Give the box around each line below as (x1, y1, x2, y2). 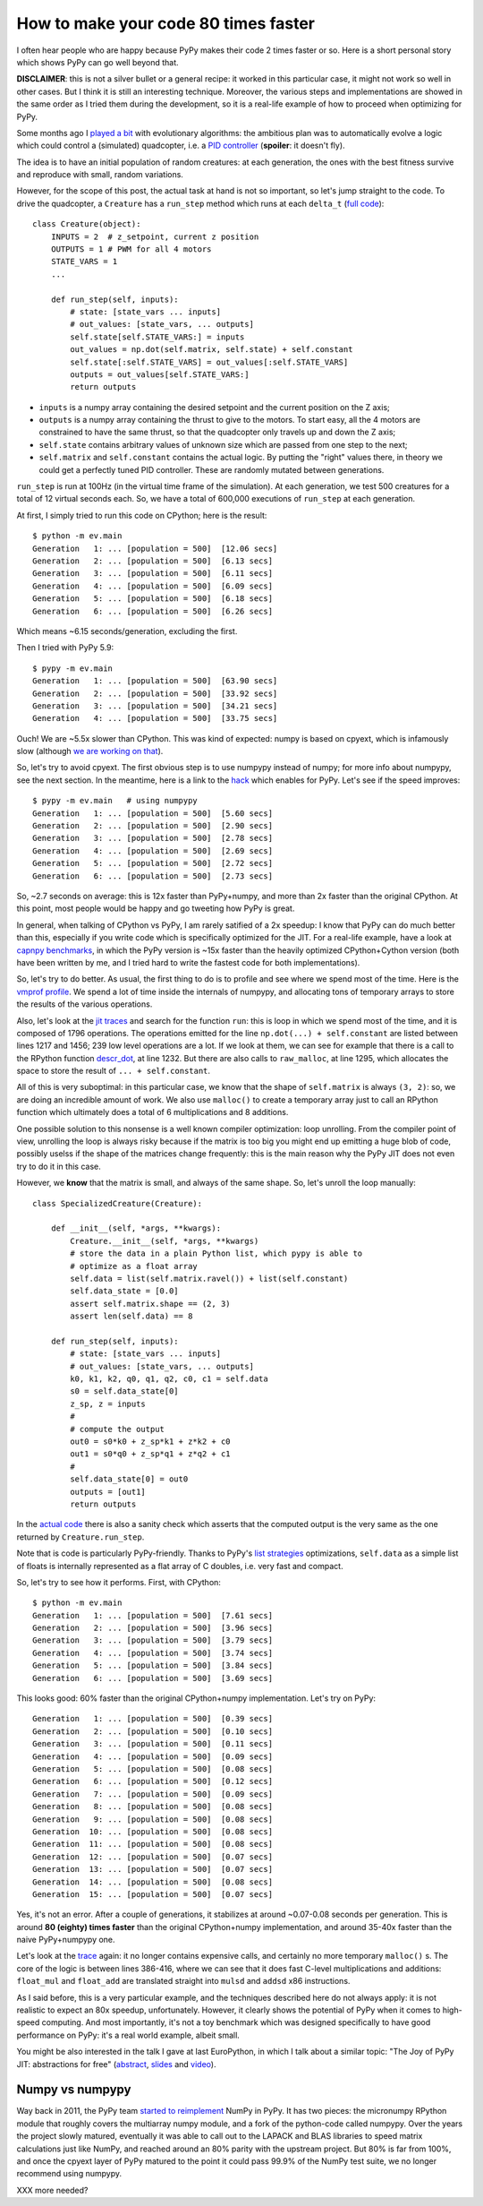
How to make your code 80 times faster (16, 13, 315, 33)
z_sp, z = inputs (70, 1398, 147, 1409)
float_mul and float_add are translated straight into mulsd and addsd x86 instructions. (16, 1976, 351, 1987)
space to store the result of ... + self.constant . (16, 1066, 210, 1077)
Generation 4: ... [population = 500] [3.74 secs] (32, 1648, 273, 1658)
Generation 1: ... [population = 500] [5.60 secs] (32, 808, 273, 819)
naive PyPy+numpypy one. (16, 1935, 115, 1945)
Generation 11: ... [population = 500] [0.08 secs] (32, 1839, 273, 1850)
